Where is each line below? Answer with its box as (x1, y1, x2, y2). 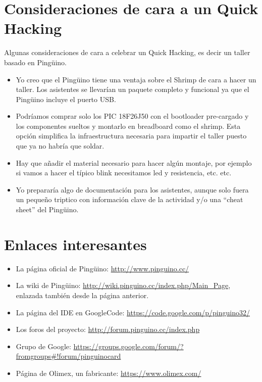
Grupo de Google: (16, 341, 71, 351)
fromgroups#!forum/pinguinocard (16, 351, 121, 361)
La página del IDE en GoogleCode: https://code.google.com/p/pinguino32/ (16, 307, 250, 317)
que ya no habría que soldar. (16, 140, 104, 151)
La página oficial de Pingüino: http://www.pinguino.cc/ (16, 263, 189, 273)
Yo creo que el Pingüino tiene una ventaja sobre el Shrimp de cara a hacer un (16, 74, 256, 84)
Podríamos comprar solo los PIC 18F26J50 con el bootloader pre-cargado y (16, 111, 249, 121)
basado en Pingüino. (4, 57, 67, 67)
